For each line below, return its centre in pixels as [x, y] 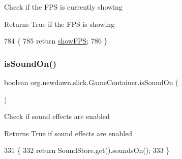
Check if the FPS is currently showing [63, 7]
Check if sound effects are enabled [57, 116]
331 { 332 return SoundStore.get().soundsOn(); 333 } [87, 150]
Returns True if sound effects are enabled [68, 133]
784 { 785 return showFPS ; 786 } [56, 41]
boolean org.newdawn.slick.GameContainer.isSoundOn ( [91, 82]
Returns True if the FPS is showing [59, 24]
